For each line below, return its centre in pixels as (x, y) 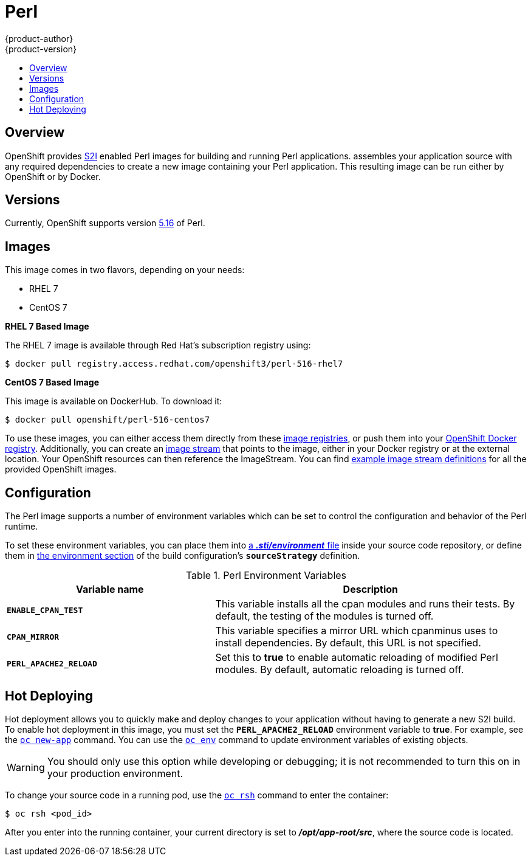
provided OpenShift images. (61, 469)
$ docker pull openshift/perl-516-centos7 (108, 420)
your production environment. (115, 773)
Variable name (110, 590)
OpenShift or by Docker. (53, 176)
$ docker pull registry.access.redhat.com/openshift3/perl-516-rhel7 (174, 364)
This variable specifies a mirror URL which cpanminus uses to (357, 631)
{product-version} (41, 49)
